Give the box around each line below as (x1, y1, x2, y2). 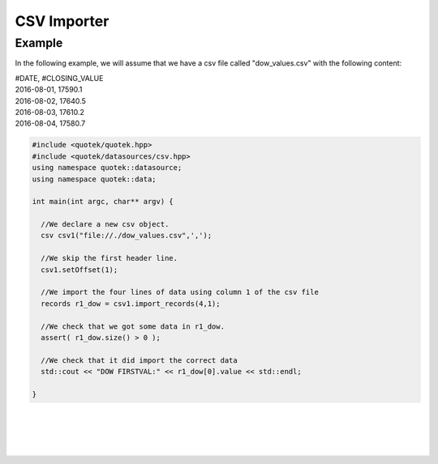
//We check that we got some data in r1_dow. (41, 321, 225, 331)
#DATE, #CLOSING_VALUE (15, 73, 104, 83)
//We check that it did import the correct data (41, 355, 238, 364)
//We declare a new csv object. (41, 219, 170, 229)
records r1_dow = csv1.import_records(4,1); (41, 299, 221, 308)
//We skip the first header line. (41, 253, 178, 263)
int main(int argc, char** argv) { (32, 197, 174, 206)
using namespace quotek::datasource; (32, 163, 182, 172)
